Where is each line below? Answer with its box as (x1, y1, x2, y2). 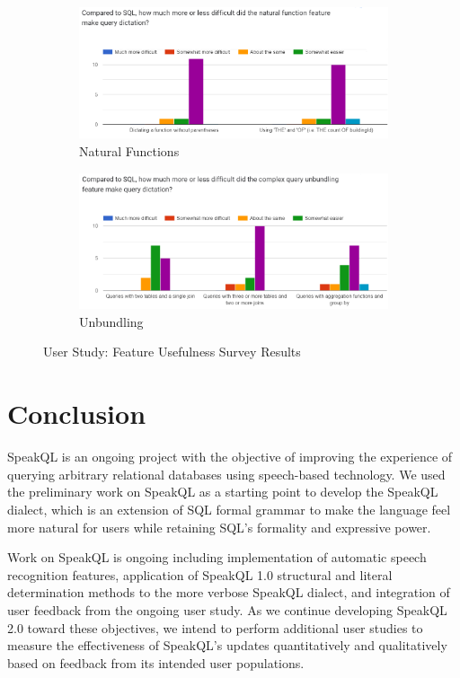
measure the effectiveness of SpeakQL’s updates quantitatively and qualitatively (7, 636, 447, 655)
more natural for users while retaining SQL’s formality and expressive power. (7, 517, 431, 536)
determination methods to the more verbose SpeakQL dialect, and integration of (7, 583, 450, 602)
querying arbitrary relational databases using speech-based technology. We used (7, 464, 446, 483)
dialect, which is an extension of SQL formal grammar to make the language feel (7, 499, 451, 518)
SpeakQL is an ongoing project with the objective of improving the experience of (7, 447, 453, 466)
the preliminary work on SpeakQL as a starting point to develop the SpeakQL (7, 482, 438, 501)
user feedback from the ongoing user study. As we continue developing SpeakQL (7, 600, 447, 619)
